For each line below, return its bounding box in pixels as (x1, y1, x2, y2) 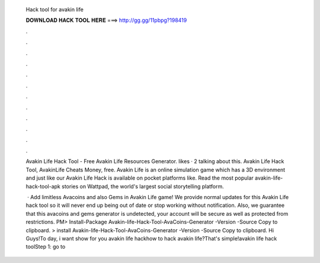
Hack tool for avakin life (25, 6, 84, 13)
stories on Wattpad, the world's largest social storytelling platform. (61, 183, 225, 190)
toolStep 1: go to (25, 243, 66, 251)
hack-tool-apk (25, 183, 60, 190)
